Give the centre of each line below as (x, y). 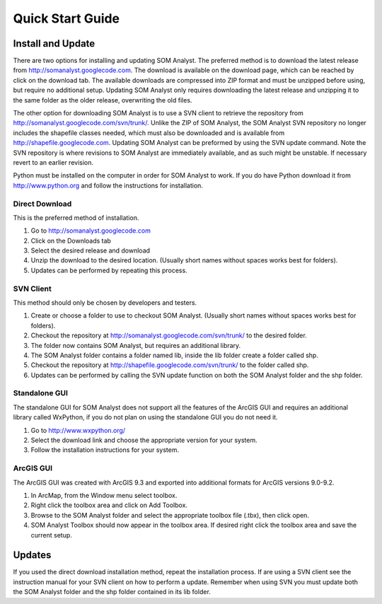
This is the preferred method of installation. (76, 217)
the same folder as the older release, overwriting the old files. (103, 100)
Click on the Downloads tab (71, 240)
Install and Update (54, 43)
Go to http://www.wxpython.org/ (78, 430)
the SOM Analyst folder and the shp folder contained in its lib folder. (112, 592)
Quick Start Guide (66, 18)
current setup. (51, 535)
